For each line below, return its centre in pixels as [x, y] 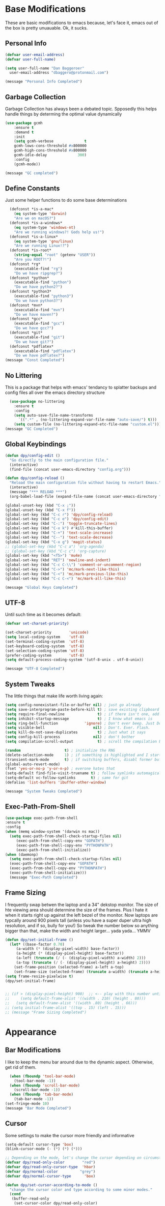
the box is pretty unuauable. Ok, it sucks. [46, 28]
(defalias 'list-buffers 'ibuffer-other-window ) [56, 783]
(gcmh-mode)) [27, 164]
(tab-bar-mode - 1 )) [34, 1099]
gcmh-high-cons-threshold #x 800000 [50, 151]
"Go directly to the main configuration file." [59, 460]
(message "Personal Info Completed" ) [44, 82]
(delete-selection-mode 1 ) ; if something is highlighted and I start [83, 755]
